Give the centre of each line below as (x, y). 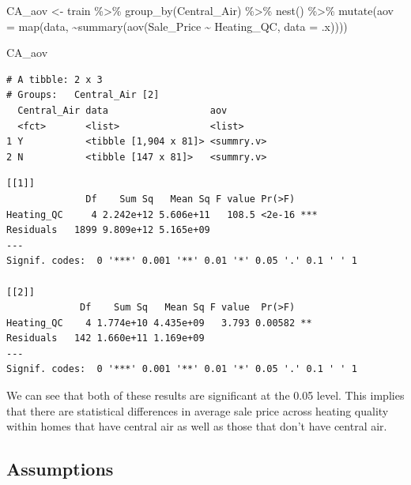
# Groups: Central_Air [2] (83, 95)
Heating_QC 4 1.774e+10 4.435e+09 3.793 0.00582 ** (159, 323)
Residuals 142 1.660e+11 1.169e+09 (106, 338)
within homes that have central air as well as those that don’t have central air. (197, 426)
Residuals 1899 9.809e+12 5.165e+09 (108, 230)
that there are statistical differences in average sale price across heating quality (198, 410)
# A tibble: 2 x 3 (55, 79)
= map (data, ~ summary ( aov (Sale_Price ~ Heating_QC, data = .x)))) (177, 26)
